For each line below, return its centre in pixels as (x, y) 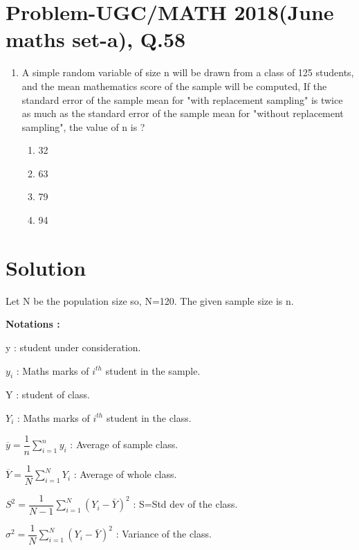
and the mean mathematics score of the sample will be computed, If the (174, 86)
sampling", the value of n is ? (83, 126)
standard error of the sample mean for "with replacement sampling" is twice (182, 99)
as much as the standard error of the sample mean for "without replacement (183, 113)
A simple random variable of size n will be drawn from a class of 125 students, (188, 72)
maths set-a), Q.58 (96, 39)
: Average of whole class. (125, 474)
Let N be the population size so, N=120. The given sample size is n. (150, 300)
